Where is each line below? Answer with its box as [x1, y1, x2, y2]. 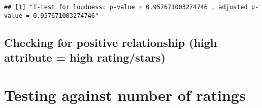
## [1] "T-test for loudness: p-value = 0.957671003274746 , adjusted [4, 4, 248, 11]
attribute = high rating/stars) [4, 49, 166, 65]
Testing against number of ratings [4, 84, 246, 105]
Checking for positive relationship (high [4, 34, 217, 50]
